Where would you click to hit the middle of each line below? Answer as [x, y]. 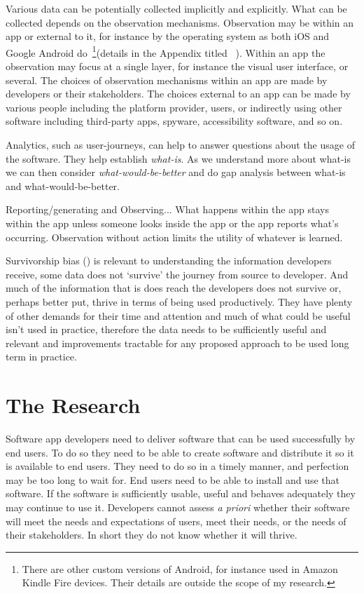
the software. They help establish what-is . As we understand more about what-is [178, 158]
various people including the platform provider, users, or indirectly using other [174, 107]
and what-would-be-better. [63, 185]
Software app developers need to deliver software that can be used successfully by [181, 439]
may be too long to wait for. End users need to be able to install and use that [173, 479]
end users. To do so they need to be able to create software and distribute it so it [180, 452]
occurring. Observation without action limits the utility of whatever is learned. [174, 237]
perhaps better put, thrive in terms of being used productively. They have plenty [179, 301]
